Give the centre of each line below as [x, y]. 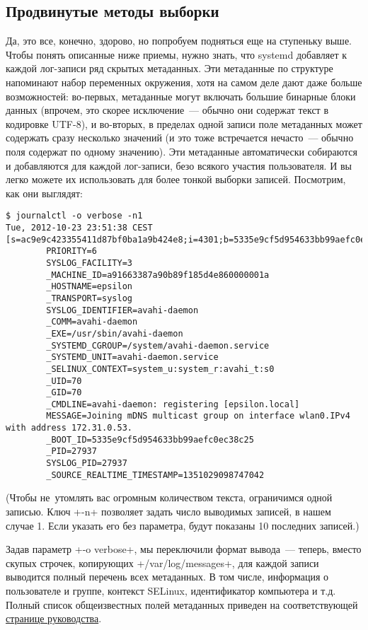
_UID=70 [64, 381]
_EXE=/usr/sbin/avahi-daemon [115, 333]
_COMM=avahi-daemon [92, 322]
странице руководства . [54, 618]
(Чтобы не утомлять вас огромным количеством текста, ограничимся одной [169, 497]
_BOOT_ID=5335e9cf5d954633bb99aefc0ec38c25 [150, 439]
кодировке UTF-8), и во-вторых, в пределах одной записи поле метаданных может [184, 123]
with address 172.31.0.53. [69, 428]
